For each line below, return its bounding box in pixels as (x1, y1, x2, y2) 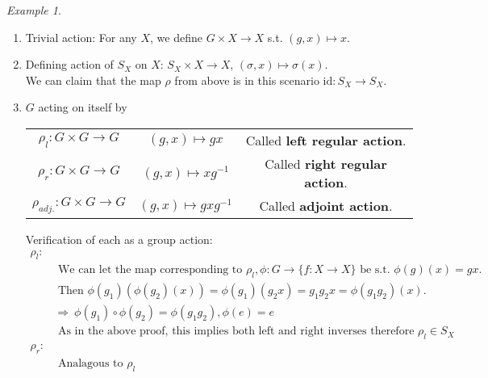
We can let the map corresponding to (57, 264, 243, 276)
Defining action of (25, 56, 114, 73)
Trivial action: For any (25, 28, 137, 45)
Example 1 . (6, 2, 61, 18)
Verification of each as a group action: (25, 230, 213, 247)
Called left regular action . (245, 130, 407, 149)
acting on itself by (38, 99, 127, 115)
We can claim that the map (25, 71, 161, 88)
